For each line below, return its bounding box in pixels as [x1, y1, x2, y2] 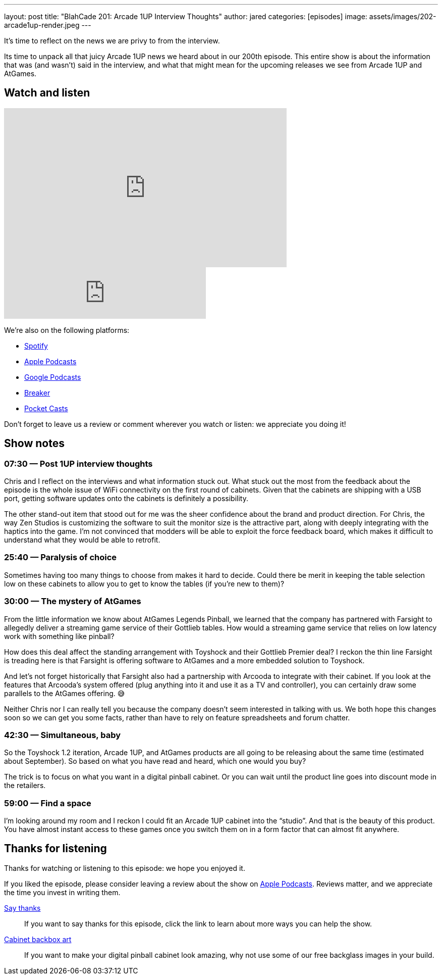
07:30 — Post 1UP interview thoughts [4, 458, 153, 469]
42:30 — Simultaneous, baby [4, 729, 121, 740]
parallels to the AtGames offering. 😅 [4, 689, 125, 698]
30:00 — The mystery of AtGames [4, 596, 141, 607]
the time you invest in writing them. [4, 888, 121, 897]
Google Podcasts [24, 372, 81, 381]
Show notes [4, 437, 65, 450]
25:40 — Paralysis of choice [4, 552, 117, 563]
